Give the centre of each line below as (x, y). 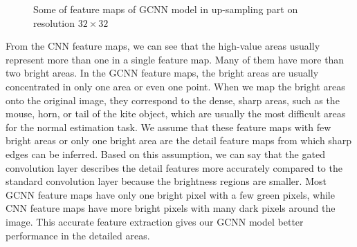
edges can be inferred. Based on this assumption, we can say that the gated (165, 154)
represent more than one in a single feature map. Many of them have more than (175, 59)
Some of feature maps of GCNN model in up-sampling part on (166, 9)
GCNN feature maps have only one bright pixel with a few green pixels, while (170, 194)
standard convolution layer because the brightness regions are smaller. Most (166, 181)
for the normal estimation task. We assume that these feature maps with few (168, 127)
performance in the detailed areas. (78, 235)
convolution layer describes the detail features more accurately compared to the (174, 167)
